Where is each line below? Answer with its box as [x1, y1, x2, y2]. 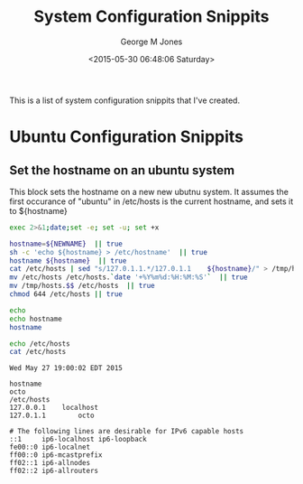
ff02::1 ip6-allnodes [9, 459, 91, 468]
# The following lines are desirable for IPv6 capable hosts [9, 427, 244, 436]
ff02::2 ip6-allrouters [9, 467, 99, 476]
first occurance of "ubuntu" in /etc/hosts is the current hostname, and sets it [9, 196, 294, 207]
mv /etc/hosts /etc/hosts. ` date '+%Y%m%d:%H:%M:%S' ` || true [9, 273, 248, 282]
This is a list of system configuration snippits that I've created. [9, 95, 241, 106]
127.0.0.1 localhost [9, 404, 99, 413]
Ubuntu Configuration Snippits [9, 126, 244, 147]
